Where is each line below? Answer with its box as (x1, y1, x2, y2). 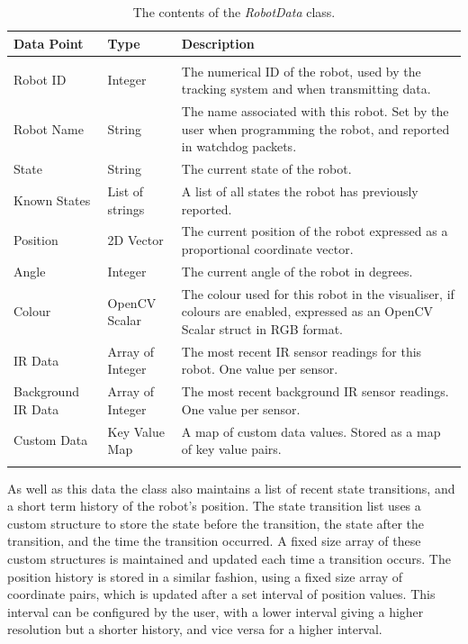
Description (181, 33, 255, 52)
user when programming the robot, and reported (181, 119, 450, 138)
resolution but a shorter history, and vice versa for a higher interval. (7, 620, 382, 639)
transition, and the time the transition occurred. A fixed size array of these (7, 531, 421, 550)
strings (107, 199, 145, 218)
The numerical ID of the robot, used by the (181, 61, 421, 80)
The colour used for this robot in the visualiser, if (181, 284, 454, 303)
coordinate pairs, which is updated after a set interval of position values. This (7, 585, 436, 603)
